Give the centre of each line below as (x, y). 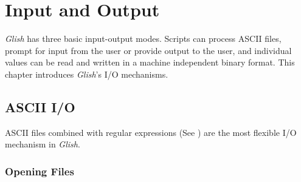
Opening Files (40, 171)
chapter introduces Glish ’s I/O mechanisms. (87, 74)
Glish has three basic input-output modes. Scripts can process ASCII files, (143, 39)
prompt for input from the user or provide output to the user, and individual (148, 50)
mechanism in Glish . (43, 144)
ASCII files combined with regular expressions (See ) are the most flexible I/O (151, 132)
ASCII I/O (40, 106)
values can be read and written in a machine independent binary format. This (150, 62)
